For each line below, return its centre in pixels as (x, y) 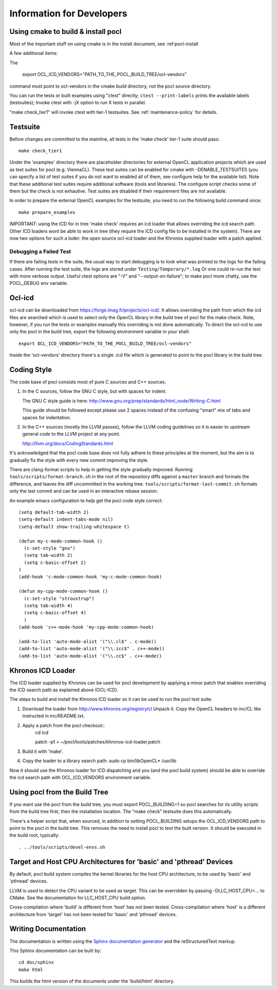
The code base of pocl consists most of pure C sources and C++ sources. (88, 382)
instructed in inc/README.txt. (53, 716)
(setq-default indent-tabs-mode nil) (66, 519)
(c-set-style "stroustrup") (59, 598)
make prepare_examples (47, 212)
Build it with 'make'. (43, 751)
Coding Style (31, 370)
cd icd (42, 732)
